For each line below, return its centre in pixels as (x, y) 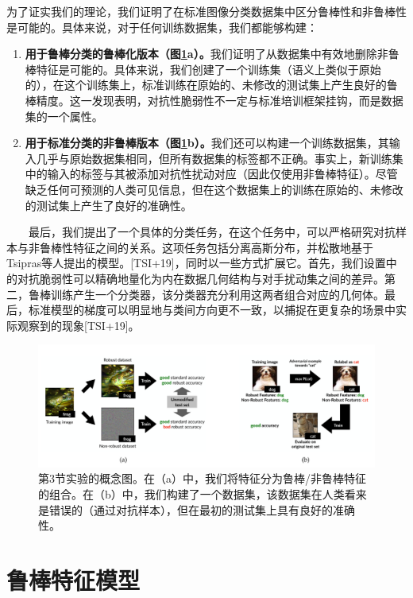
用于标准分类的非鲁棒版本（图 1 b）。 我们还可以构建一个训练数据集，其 (207, 143)
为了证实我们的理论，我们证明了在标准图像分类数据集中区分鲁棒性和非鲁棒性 (206, 11)
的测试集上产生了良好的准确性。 (108, 205)
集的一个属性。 (64, 116)
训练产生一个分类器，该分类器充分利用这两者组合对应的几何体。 (217, 294)
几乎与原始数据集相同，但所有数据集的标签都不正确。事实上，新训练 (214, 158)
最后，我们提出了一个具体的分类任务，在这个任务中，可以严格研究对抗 (212, 232)
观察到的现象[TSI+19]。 (78, 325)
